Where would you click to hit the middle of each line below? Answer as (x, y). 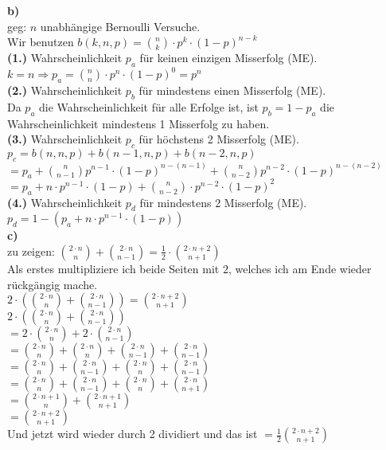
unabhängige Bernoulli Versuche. (120, 26)
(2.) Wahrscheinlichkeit (65, 90)
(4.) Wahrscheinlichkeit (65, 202)
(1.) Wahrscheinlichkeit (65, 58)
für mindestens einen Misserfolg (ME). (232, 90)
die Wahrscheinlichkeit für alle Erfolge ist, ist (149, 107)
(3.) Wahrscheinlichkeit (65, 139)
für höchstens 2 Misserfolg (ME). (219, 139)
